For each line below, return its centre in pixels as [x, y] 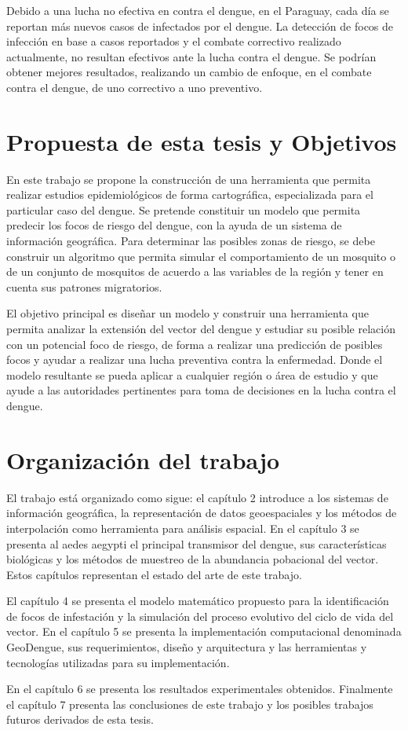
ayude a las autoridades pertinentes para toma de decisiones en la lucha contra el [201, 390]
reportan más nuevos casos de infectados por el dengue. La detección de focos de [200, 26]
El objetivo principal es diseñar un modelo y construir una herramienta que [188, 313]
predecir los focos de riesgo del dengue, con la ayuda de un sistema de [174, 225]
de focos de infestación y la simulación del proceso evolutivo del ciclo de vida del [200, 616]
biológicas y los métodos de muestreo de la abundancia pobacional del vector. [193, 559]
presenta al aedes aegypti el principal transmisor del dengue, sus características [197, 543]
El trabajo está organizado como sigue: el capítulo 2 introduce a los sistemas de [197, 497]
